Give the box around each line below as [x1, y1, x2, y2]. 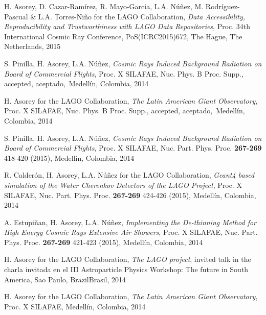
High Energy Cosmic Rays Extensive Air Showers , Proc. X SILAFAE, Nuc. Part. [4, 227, 258, 237]
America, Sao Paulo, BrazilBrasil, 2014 [4, 274, 126, 284]
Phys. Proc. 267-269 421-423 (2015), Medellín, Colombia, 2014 [4, 236, 203, 247]
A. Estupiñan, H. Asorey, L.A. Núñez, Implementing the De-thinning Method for [4, 216, 257, 227]
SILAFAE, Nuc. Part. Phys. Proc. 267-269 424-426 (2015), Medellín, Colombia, [4, 189, 256, 200]
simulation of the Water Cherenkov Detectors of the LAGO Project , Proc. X [4, 179, 242, 190]
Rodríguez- [205, 1, 240, 11]
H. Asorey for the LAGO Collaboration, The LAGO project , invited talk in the [4, 254, 251, 264]
